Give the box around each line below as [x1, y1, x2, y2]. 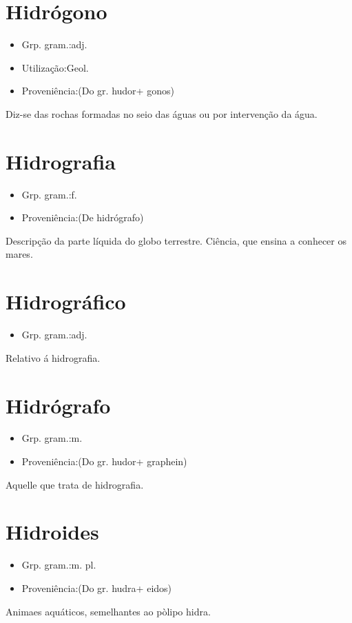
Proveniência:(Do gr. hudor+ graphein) [21, 454, 187, 469]
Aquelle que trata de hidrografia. [6, 477, 144, 491]
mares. [6, 247, 33, 261]
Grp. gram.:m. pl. [21, 558, 96, 572]
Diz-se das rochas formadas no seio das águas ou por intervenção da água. [6, 106, 318, 121]
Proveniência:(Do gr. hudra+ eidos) [21, 580, 172, 595]
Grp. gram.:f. [21, 187, 77, 201]
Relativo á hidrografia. [6, 350, 101, 365]
